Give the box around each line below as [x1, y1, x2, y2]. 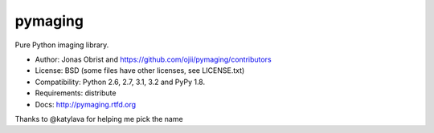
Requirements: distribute [35, 88, 117, 98]
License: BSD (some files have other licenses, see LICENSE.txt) [35, 66, 245, 75]
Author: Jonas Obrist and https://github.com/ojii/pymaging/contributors [35, 54, 272, 64]
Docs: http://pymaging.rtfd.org [35, 99, 137, 109]
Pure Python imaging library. [14, 40, 109, 50]
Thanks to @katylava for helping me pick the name [14, 114, 184, 123]
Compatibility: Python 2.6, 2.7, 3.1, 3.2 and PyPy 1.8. [35, 77, 205, 87]
